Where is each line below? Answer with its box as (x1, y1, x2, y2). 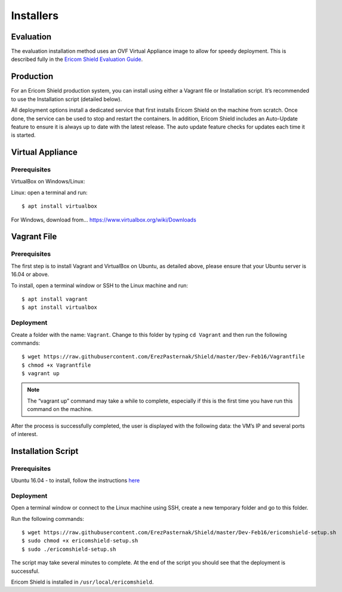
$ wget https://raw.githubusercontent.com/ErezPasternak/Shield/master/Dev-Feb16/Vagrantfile (21, 353, 305, 360)
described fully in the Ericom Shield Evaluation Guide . (11, 56, 143, 63)
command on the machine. (27, 406, 93, 413)
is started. (11, 131, 36, 139)
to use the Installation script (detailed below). (11, 96, 122, 103)
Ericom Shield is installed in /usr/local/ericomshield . (11, 578, 154, 585)
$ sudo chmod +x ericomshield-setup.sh (21, 538, 138, 544)
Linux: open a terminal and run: (11, 189, 88, 196)
